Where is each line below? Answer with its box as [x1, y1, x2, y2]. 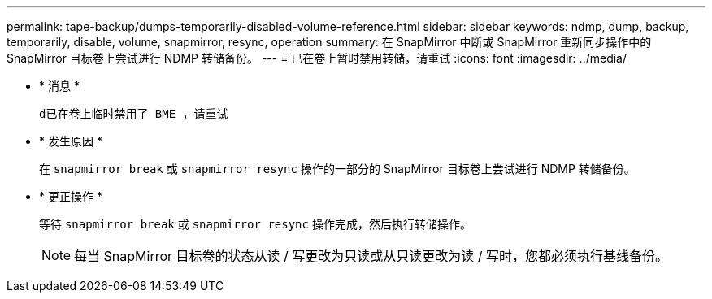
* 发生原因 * [39, 134, 102, 148]
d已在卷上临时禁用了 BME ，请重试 [39, 107, 228, 120]
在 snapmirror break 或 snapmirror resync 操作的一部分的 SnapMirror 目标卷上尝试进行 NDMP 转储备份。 [39, 162, 636, 175]
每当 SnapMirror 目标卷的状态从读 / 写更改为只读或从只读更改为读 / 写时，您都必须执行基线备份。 [74, 248, 669, 264]
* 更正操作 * [39, 189, 102, 203]
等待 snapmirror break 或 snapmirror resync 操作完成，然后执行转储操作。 [39, 217, 471, 231]
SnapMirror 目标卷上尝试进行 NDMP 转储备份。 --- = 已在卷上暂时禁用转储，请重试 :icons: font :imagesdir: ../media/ [7, 51, 627, 65]
